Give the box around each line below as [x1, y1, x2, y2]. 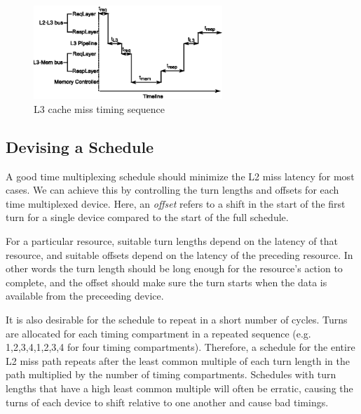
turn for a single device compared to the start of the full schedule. [6, 210, 289, 225]
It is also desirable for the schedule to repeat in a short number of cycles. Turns [6, 312, 348, 326]
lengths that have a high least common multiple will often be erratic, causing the [6, 380, 353, 395]
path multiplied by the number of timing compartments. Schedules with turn [6, 367, 336, 382]
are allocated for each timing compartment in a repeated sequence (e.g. [6, 326, 311, 340]
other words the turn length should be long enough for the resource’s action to [6, 261, 343, 276]
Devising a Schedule [6, 135, 154, 157]
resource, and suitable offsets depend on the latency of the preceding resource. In [6, 247, 353, 262]
